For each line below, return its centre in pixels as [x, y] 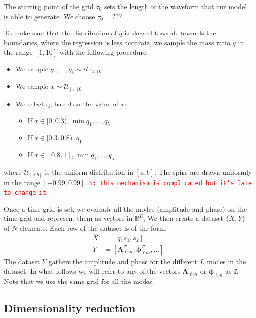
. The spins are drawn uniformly [203, 171]
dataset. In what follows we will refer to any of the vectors [92, 271]
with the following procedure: [104, 52]
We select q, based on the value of [67, 104]
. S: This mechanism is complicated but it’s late [168, 182]
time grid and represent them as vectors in [68, 218]
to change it [25, 193]
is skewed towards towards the [170, 33]
